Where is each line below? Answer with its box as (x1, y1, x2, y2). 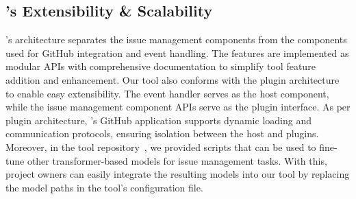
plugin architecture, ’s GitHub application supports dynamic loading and (5, 113, 311, 127)
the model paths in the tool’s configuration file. (5, 180, 203, 194)
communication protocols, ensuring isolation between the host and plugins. (5, 126, 319, 141)
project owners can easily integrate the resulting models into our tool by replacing (5, 167, 350, 181)
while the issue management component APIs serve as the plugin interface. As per (5, 99, 351, 114)
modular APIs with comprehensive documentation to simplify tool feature (5, 59, 316, 73)
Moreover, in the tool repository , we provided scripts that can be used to (5, 139, 316, 154)
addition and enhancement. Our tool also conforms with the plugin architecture (5, 72, 340, 86)
